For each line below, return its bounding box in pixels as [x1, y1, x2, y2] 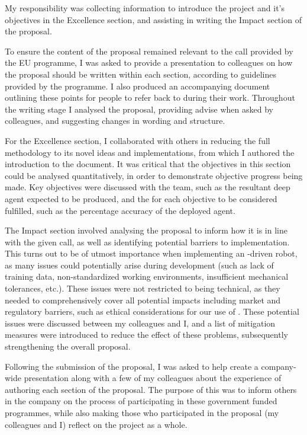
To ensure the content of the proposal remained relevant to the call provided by [5, 44, 293, 57]
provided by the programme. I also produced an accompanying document [5, 79, 270, 92]
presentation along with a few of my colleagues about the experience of [24, 372, 282, 384]
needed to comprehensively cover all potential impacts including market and [5, 293, 281, 306]
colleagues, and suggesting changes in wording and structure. [5, 114, 225, 127]
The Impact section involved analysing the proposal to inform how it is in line [5, 224, 287, 236]
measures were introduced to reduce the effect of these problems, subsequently [5, 328, 288, 341]
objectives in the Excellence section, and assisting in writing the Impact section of [5, 13, 302, 25]
